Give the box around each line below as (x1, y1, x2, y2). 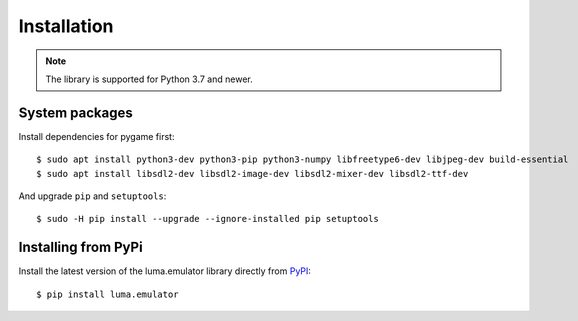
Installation (18, 15, 114, 37)
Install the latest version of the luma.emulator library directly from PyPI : (18, 265, 312, 277)
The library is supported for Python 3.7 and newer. (45, 73, 254, 85)
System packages (18, 104, 134, 121)
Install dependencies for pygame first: (18, 130, 175, 142)
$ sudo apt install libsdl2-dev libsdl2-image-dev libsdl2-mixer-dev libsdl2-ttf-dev (36, 168, 469, 179)
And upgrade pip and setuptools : (18, 190, 167, 202)
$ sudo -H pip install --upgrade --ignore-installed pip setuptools (36, 213, 379, 225)
